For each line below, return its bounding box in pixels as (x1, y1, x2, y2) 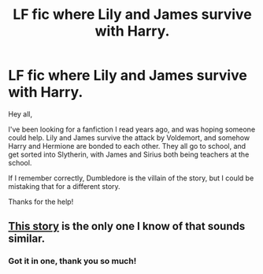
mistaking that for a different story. (8, 181, 120, 191)
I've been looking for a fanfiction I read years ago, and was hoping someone (8, 124, 256, 134)
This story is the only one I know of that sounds (8, 220, 246, 233)
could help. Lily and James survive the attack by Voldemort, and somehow (8, 132, 250, 143)
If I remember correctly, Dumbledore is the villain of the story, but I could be (8, 173, 254, 183)
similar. (8, 232, 46, 246)
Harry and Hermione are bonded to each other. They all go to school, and (8, 141, 246, 150)
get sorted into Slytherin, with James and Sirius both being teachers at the (8, 150, 250, 159)
